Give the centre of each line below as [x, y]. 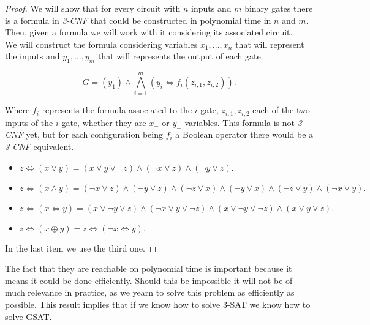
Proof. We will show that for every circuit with [93, 8]
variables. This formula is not [240, 122]
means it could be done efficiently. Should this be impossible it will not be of [149, 280]
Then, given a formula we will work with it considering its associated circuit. [149, 32]
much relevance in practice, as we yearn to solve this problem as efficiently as [150, 292]
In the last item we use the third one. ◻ [81, 248]
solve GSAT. [28, 316]
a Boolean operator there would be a [244, 134]
